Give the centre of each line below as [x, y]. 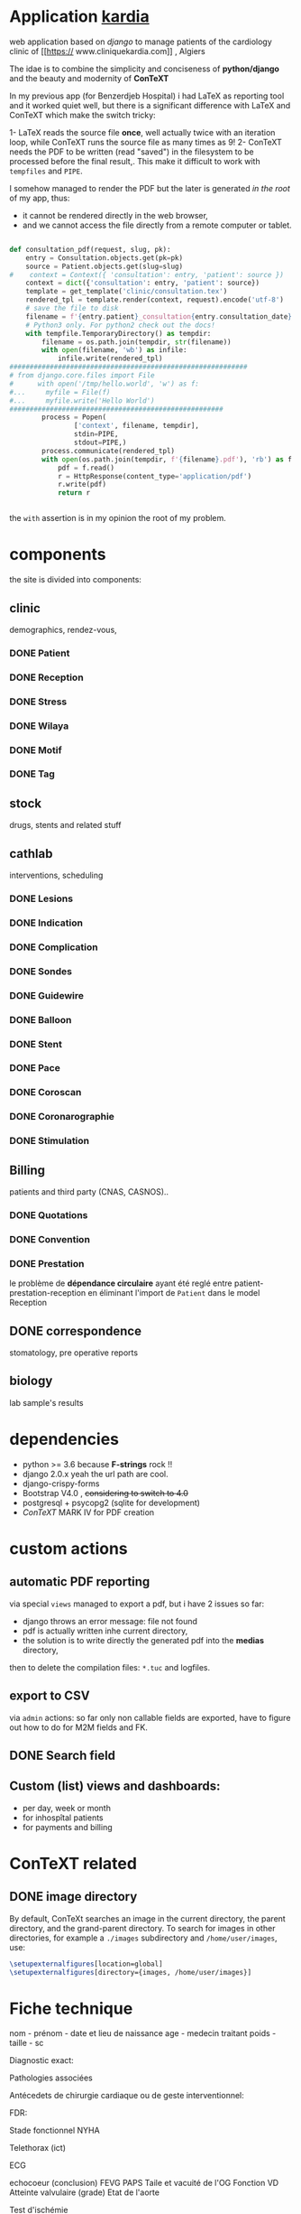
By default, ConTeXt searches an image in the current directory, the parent [147, 1918]
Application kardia [80, 17]
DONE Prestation [47, 1263]
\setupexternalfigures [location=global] [87, 1964]
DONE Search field [62, 1755]
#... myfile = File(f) [60, 392]
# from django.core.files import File [82, 376]
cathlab [31, 854]
